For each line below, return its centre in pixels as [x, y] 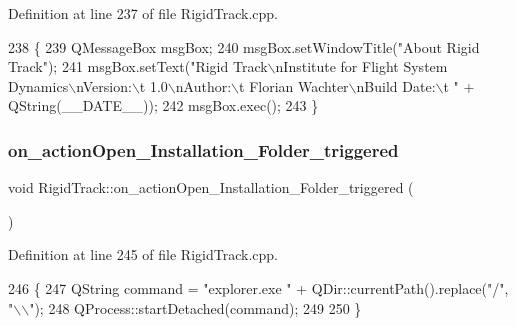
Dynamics [38, 85]
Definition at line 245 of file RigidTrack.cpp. [143, 254]
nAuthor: [203, 85]
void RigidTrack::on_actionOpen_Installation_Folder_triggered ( [211, 187]
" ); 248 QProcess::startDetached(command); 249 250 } [195, 307]
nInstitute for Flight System [361, 66]
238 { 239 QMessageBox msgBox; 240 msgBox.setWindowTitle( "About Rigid [244, 46]
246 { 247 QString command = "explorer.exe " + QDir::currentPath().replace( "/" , [258, 287]
